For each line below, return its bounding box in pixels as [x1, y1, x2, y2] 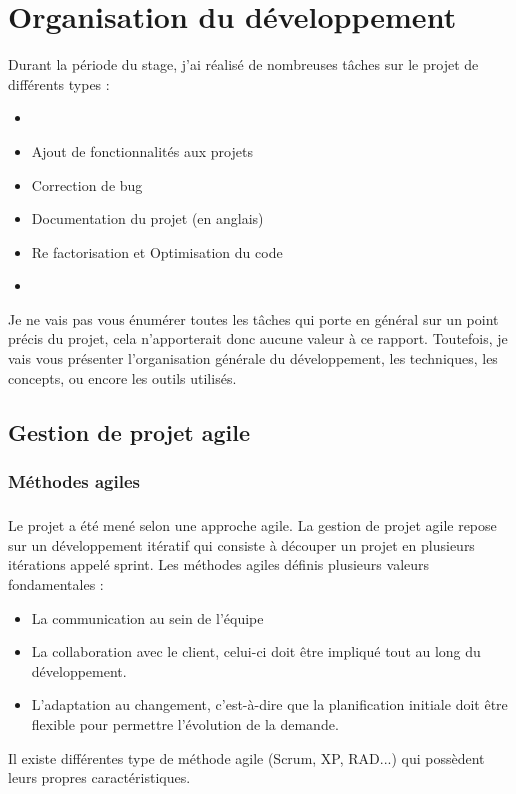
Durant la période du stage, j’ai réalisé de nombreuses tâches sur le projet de [8, 54, 479, 75]
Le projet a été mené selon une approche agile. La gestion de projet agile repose [8, 515, 497, 536]
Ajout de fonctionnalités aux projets [31, 140, 253, 161]
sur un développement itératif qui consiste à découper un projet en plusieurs [8, 534, 475, 555]
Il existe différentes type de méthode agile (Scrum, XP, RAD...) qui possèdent [8, 747, 485, 768]
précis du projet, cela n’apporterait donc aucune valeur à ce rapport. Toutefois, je [8, 328, 508, 349]
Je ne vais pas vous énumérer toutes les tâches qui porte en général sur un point [8, 308, 499, 329]
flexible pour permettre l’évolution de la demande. [31, 714, 339, 734]
